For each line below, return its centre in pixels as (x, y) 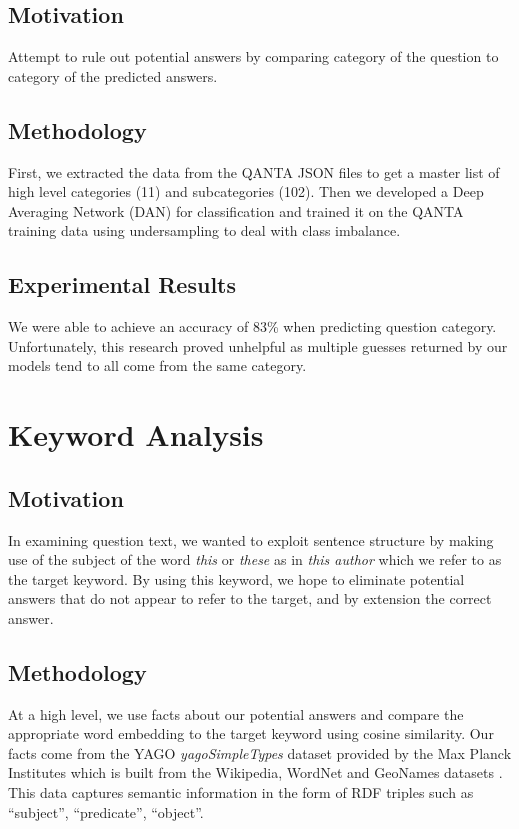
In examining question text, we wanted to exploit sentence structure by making (251, 539)
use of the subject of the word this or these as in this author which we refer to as (255, 559)
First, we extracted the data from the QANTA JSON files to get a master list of (254, 171)
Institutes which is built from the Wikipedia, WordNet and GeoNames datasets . (255, 772)
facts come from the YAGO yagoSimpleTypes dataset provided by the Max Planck (260, 752)
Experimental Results (122, 284)
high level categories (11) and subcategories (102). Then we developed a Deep (246, 191)
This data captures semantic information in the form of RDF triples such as (241, 792)
